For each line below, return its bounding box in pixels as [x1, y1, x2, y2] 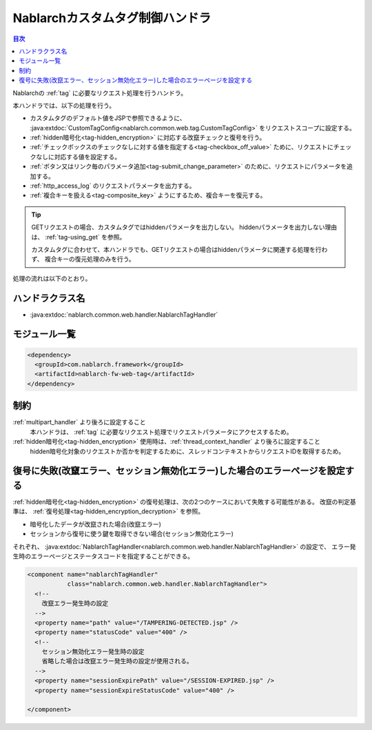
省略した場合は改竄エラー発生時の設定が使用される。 [41, 658, 193, 665]
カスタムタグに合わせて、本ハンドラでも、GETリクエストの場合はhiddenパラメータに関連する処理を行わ [31, 245, 328, 253]
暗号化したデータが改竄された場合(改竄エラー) [30, 520, 162, 528]
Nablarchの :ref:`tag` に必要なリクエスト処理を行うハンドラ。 [12, 88, 187, 97]
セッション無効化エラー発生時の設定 [41, 648, 145, 655]
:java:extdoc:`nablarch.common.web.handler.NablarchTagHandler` [30, 310, 218, 319]
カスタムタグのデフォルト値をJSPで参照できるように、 [30, 114, 186, 122]
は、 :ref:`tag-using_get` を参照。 [31, 233, 126, 241]
